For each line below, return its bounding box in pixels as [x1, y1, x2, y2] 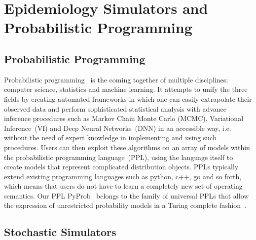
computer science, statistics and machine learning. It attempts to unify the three [4, 84, 248, 94]
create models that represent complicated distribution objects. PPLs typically [4, 161, 239, 172]
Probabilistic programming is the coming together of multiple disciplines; [4, 74, 228, 84]
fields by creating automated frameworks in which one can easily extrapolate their [4, 93, 252, 104]
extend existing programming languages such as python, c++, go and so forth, [4, 171, 242, 181]
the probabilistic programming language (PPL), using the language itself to [4, 152, 233, 162]
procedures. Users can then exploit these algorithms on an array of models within [4, 142, 250, 152]
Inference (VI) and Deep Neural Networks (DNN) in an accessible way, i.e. [4, 122, 231, 133]
